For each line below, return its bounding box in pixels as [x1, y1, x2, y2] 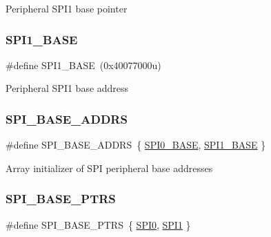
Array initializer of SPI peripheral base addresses [6, 160, 213, 175]
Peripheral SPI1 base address [6, 81, 129, 95]
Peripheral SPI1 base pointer [6, 1, 128, 15]
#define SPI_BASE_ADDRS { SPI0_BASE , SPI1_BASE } [6, 138, 266, 152]
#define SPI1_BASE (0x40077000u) [6, 57, 161, 72]
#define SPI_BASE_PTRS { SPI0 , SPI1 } [6, 217, 191, 231]
